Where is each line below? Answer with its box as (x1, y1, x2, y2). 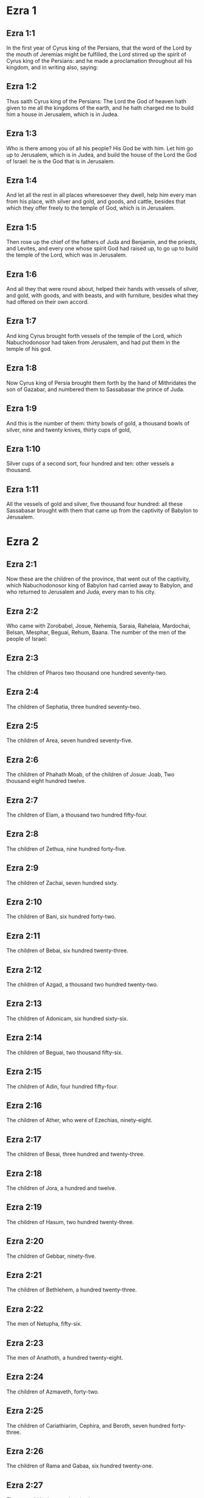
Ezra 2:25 (6, 1406, 44, 1416)
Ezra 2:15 (6, 1067, 42, 1077)
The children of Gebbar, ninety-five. (6, 1252, 96, 1260)
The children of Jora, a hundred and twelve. (6, 1184, 117, 1192)
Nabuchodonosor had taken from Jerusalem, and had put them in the (6, 339, 180, 346)
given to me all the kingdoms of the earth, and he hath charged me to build (6, 104, 194, 111)
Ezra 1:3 (6, 128, 37, 139)
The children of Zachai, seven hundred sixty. (6, 879, 119, 886)
